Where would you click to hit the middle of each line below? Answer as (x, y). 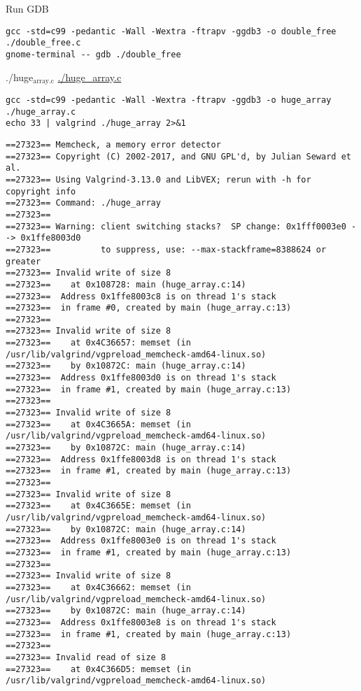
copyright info (41, 191)
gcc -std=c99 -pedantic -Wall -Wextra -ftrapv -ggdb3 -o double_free (171, 31)
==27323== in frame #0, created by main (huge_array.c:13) (149, 308)
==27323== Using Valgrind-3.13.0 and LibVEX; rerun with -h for (158, 179)
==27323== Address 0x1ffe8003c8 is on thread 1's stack (141, 296)
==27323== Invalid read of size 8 (86, 657)
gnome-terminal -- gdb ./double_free (93, 54)
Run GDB (27, 8)
